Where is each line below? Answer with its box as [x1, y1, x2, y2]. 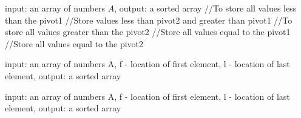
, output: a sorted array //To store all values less [114, 2, 297, 14]
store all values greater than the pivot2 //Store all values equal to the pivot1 [5, 25, 291, 38]
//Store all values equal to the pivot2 [5, 37, 144, 50]
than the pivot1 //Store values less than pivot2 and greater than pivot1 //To [5, 13, 293, 26]
